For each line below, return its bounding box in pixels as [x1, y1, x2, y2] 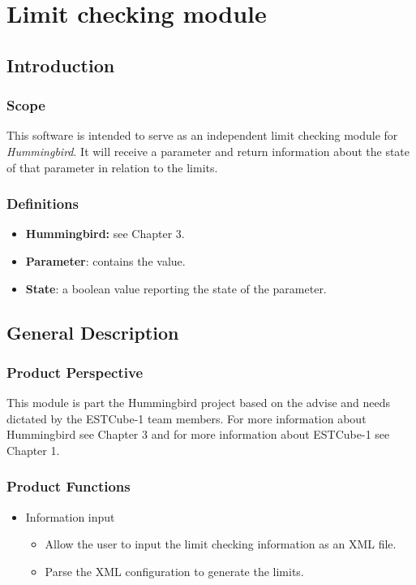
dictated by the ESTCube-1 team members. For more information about [6, 409, 367, 427]
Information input [25, 508, 115, 525]
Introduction [6, 52, 115, 77]
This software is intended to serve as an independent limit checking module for [6, 127, 398, 144]
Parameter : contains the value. [25, 252, 186, 269]
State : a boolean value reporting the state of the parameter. [25, 279, 327, 297]
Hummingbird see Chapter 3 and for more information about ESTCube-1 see [6, 426, 390, 443]
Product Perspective [6, 362, 144, 382]
